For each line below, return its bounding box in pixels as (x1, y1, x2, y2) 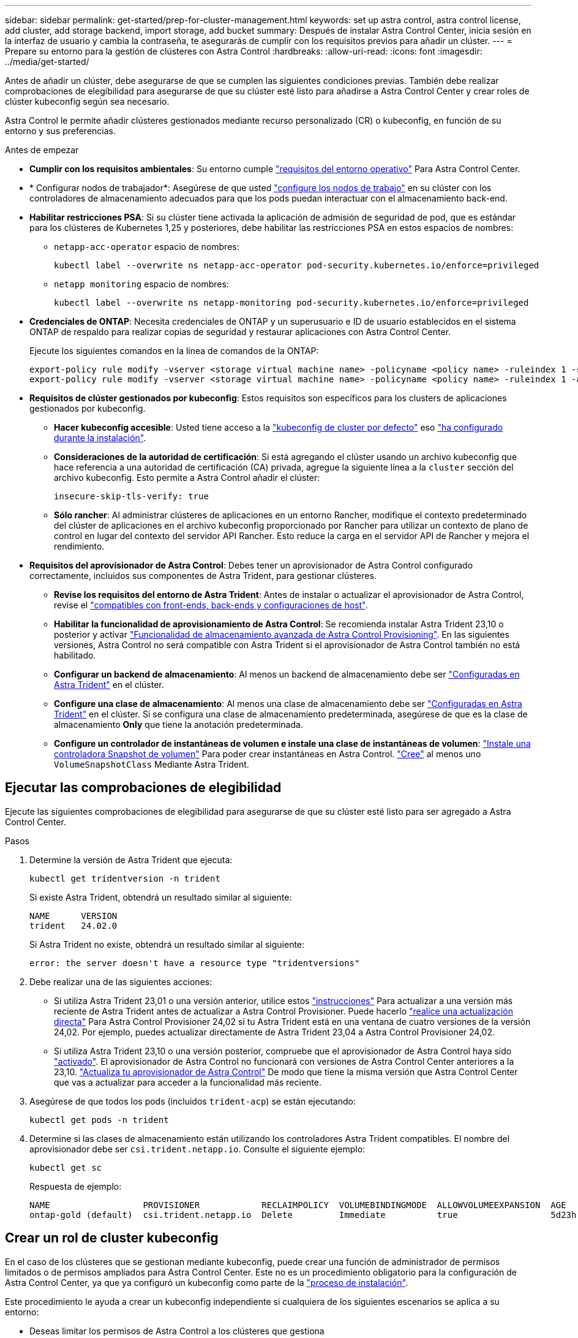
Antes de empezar (5, 145, 79, 155)
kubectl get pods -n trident (29, 1114, 169, 1125)
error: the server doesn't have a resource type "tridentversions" (29, 958, 360, 968)
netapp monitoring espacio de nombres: (54, 279, 229, 289)
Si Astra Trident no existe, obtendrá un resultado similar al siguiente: (29, 939, 305, 950)
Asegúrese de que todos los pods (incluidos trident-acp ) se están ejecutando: (29, 1095, 356, 1106)
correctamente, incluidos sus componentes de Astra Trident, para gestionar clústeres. (29, 570, 377, 581)
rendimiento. (54, 541, 105, 551)
